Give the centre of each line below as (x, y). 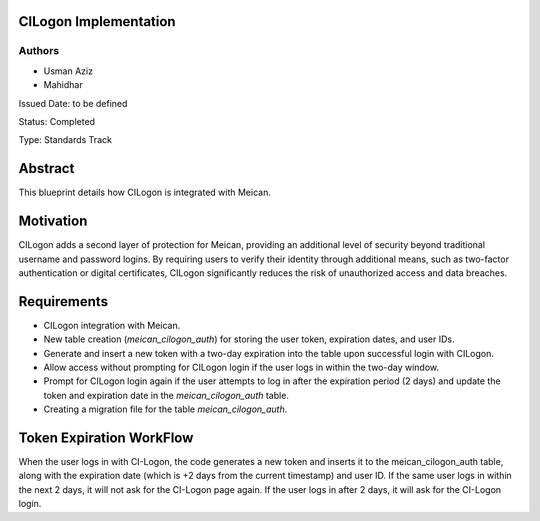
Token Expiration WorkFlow (106, 437)
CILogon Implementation (97, 21)
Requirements (63, 301)
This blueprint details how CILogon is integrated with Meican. (145, 192)
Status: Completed (56, 121)
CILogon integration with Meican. (112, 325)
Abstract (46, 168)
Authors (39, 51)
